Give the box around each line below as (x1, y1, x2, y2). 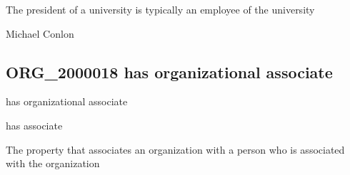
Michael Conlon (6, 26, 74, 41)
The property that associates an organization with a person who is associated (6, 142, 345, 157)
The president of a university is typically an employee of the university (6, 2, 315, 16)
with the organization (6, 156, 100, 171)
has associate (6, 117, 63, 132)
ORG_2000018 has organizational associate (6, 60, 333, 83)
